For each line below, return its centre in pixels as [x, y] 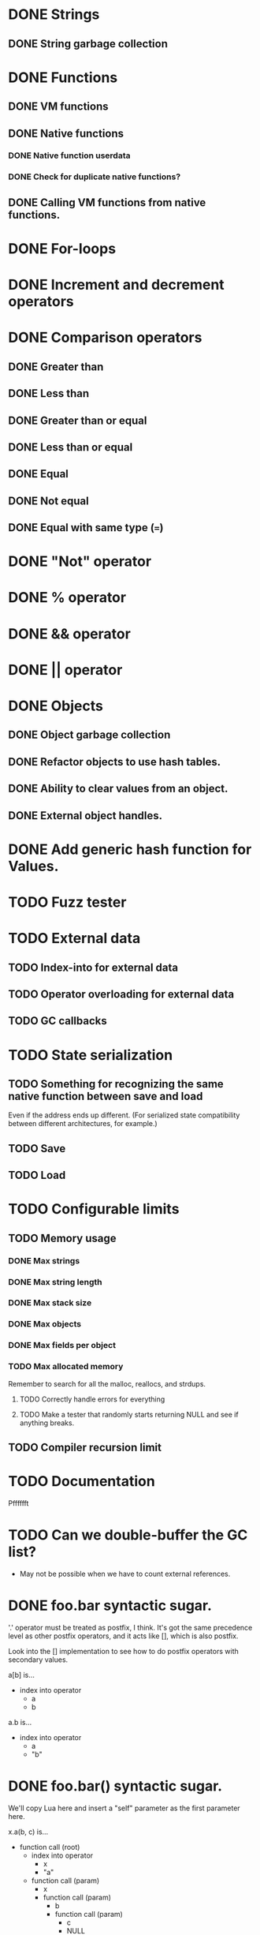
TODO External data [74, 939]
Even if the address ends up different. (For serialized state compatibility [124, 1115]
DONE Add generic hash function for [130, 849]
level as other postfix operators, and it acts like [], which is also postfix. [123, 1636]
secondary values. [38, 1660]
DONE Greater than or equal [78, 420]
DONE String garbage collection [88, 44]
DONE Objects [56, 706]
